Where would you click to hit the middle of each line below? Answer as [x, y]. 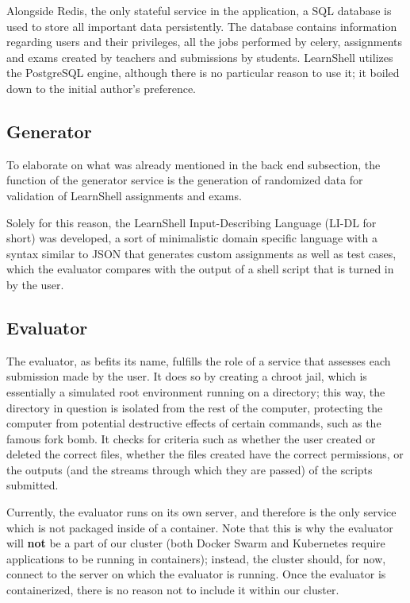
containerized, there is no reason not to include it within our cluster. [173, 590]
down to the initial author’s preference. [101, 88]
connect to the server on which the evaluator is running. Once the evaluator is [196, 574]
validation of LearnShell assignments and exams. [124, 195]
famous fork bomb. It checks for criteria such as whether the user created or [191, 438]
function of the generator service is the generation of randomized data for [185, 180]
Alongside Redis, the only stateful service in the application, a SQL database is [199, 10]
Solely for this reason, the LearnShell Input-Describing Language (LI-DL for [192, 222]
